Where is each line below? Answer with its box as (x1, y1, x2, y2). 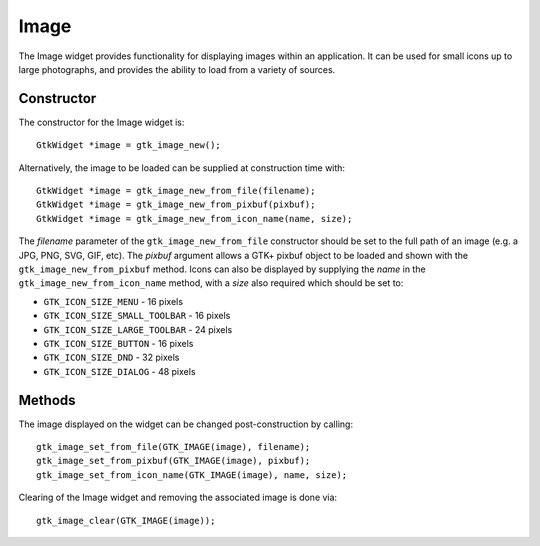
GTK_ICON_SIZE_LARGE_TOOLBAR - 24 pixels (43, 323, 233, 335)
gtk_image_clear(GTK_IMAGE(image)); (36, 515, 216, 526)
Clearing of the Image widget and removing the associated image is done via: (18, 491, 338, 504)
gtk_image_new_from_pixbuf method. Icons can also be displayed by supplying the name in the (18, 263, 426, 275)
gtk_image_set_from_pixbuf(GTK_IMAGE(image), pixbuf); (36, 455, 311, 467)
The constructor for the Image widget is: (18, 116, 185, 128)
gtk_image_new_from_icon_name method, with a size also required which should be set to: (18, 277, 404, 289)
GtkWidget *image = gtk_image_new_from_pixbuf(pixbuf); (36, 199, 316, 210)
